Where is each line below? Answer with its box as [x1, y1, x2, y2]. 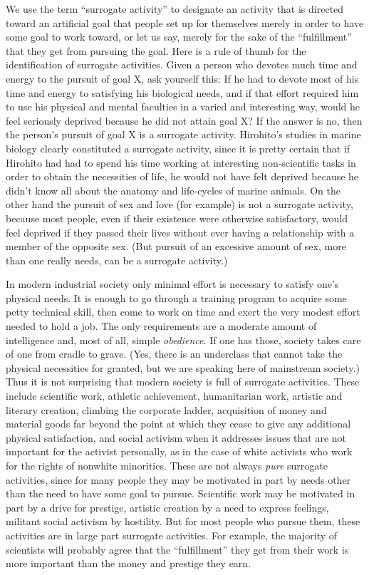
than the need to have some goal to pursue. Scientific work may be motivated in [6, 486, 355, 501]
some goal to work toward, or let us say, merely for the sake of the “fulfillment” [6, 29, 352, 44]
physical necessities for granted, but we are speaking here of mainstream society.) [6, 360, 360, 375]
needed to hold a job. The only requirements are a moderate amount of [6, 318, 317, 333]
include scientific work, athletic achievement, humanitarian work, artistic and [6, 388, 343, 403]
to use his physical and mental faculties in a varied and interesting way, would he [6, 99, 360, 114]
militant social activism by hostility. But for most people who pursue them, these [6, 514, 360, 529]
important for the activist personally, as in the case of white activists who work [6, 444, 353, 459]
